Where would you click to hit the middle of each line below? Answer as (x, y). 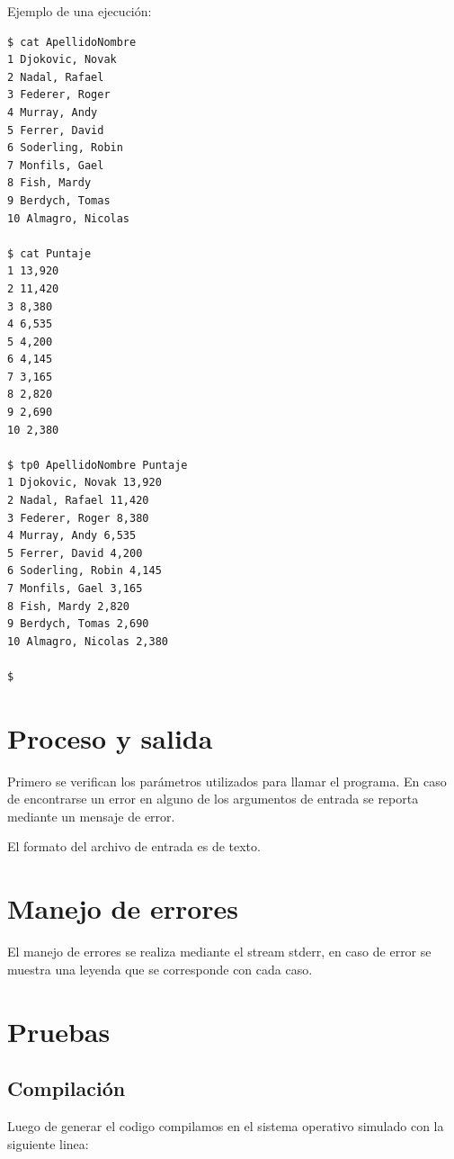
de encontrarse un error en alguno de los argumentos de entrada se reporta (213, 799)
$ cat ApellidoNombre (72, 42)
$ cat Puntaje (49, 253)
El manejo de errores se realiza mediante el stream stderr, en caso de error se (219, 952)
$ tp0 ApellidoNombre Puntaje (98, 465)
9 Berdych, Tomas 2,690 (78, 624)
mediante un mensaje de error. (91, 816)
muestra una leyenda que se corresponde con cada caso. (160, 969)
